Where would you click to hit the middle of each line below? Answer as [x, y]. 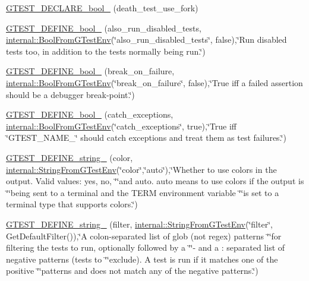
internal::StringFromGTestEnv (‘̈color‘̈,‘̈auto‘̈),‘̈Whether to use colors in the [141, 169]
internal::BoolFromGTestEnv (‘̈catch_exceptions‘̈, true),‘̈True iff [121, 126]
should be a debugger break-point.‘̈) [70, 94]
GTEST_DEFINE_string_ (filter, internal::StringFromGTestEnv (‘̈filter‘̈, [139, 224]
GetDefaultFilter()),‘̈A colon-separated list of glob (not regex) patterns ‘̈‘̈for [144, 236]
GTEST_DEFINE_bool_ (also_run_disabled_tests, [104, 28]
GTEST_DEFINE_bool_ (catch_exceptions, [90, 114]
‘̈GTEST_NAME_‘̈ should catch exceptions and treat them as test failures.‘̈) [146, 138]
